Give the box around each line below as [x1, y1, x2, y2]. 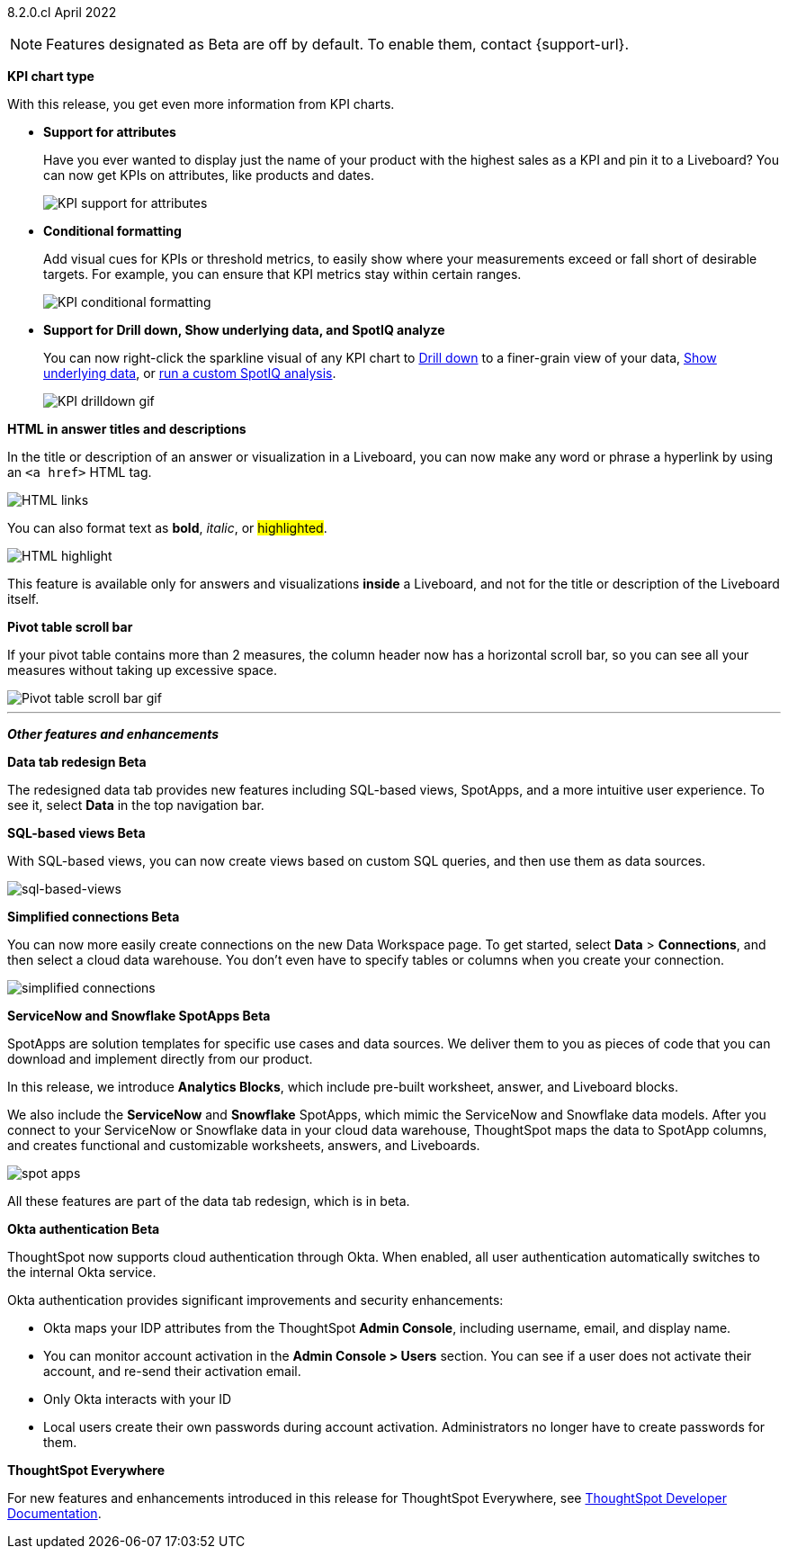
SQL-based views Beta [7, 825, 146, 841]
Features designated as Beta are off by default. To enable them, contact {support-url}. [46, 35, 630, 53]
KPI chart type [7, 68, 94, 84]
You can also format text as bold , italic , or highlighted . [7, 520, 327, 535]
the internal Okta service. [7, 1264, 157, 1280]
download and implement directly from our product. [7, 1051, 313, 1066]
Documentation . [7, 1506, 102, 1521]
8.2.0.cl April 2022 [7, 4, 117, 20]
